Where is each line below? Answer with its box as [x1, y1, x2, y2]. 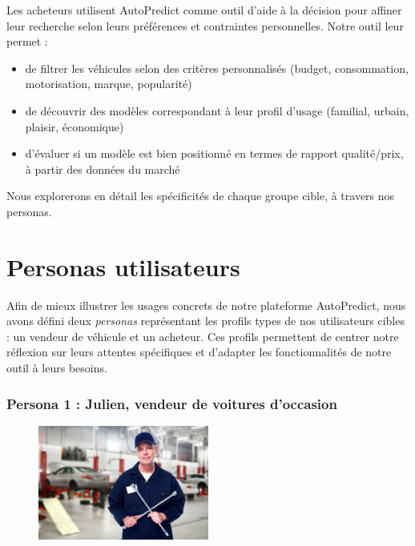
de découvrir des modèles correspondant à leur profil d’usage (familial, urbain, [25, 102, 409, 118]
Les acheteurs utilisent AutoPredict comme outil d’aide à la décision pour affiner [6, 2, 402, 18]
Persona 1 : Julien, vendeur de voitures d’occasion [6, 393, 337, 413]
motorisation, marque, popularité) [25, 75, 192, 92]
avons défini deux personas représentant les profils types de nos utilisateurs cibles [6, 312, 405, 329]
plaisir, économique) [25, 118, 124, 134]
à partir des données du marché [25, 160, 180, 177]
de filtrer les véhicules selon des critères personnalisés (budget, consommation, [25, 59, 409, 76]
